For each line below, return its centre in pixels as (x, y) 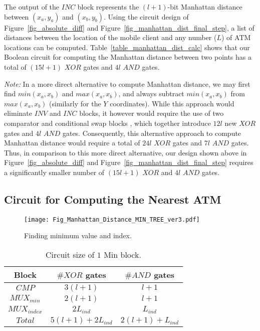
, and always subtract (151, 94)
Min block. (122, 254)
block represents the (108, 7)
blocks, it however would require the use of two (152, 113)
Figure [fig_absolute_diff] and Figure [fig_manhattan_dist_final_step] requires (129, 162)
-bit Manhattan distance (205, 7)
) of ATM (236, 37)
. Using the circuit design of (146, 16)
